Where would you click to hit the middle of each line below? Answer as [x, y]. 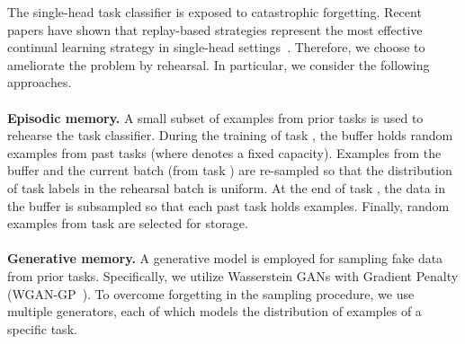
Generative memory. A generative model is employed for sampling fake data [225, 258]
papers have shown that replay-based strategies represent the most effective [215, 29]
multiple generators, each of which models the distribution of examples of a [215, 311]
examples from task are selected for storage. [128, 223]
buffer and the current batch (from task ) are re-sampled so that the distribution [230, 170]
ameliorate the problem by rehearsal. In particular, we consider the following [219, 64]
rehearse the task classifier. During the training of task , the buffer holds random [230, 135]
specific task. [42, 328]
